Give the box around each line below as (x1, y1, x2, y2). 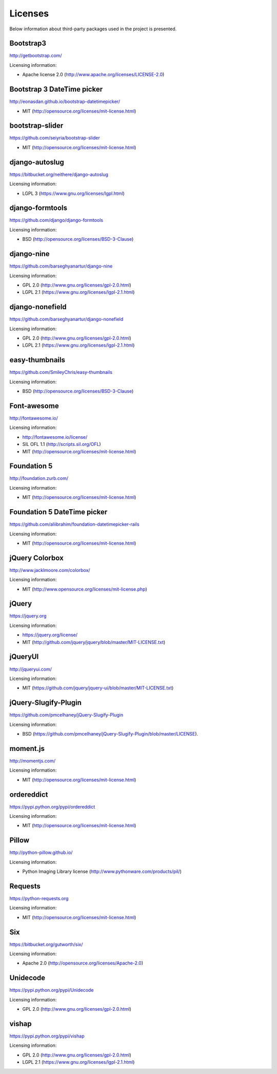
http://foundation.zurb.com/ (9, 475, 69, 481)
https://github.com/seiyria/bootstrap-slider (9, 135, 100, 141)
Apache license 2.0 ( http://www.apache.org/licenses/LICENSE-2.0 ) (22, 71, 165, 78)
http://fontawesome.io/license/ (22, 434, 88, 440)
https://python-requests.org (9, 896, 69, 901)
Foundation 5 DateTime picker (9, 508, 108, 516)
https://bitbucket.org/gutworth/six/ (9, 941, 83, 947)
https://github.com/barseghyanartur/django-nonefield (9, 316, 124, 323)
